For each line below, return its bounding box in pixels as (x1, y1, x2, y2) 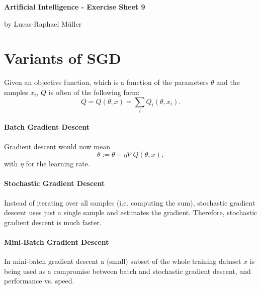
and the (216, 77, 240, 87)
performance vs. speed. (4, 275, 74, 286)
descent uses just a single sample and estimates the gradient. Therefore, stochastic (4, 207, 257, 218)
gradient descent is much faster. (4, 217, 102, 227)
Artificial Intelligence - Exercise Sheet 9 (4, 2, 145, 12)
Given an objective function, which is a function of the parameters (4, 77, 209, 87)
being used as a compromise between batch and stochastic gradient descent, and (4, 265, 251, 276)
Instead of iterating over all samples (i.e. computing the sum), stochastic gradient (4, 197, 255, 208)
